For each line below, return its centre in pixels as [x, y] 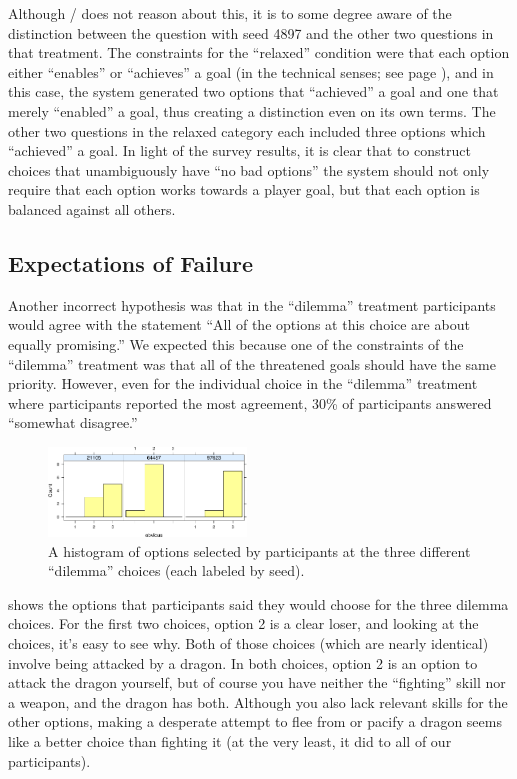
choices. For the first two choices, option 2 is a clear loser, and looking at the [243, 623]
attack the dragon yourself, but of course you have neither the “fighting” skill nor [257, 682]
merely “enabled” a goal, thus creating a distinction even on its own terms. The [252, 110]
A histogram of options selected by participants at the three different [259, 550]
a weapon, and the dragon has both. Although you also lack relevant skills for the [258, 701]
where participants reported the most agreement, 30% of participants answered [250, 402]
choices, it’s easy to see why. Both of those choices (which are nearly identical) [248, 643]
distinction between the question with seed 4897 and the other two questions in [251, 32]
